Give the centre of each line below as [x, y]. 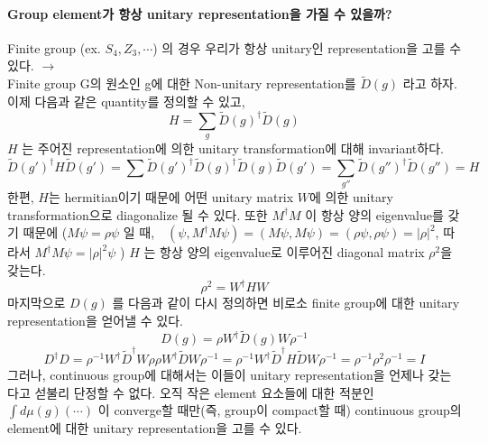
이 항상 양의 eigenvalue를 [374, 214]
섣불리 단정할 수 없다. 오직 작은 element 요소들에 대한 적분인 [204, 392]
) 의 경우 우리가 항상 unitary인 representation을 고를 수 [307, 47]
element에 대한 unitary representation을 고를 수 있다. [155, 428]
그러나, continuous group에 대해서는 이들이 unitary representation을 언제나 [216, 375]
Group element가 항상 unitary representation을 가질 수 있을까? [200, 13]
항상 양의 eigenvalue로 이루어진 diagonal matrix [292, 252]
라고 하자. [430, 83]
